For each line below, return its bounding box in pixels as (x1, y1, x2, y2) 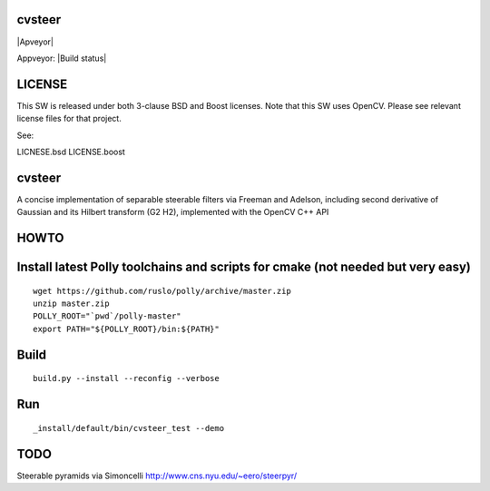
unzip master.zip (33, 299, 110, 309)
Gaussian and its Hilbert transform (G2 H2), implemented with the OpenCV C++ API (16, 207, 329, 218)
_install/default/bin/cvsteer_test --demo (33, 423, 225, 433)
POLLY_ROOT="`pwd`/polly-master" (33, 311, 181, 321)
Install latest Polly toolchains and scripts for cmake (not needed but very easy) (16, 260, 471, 275)
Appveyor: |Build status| (16, 53, 107, 64)
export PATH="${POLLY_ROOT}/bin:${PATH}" (33, 323, 220, 334)
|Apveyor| (16, 36, 54, 47)
